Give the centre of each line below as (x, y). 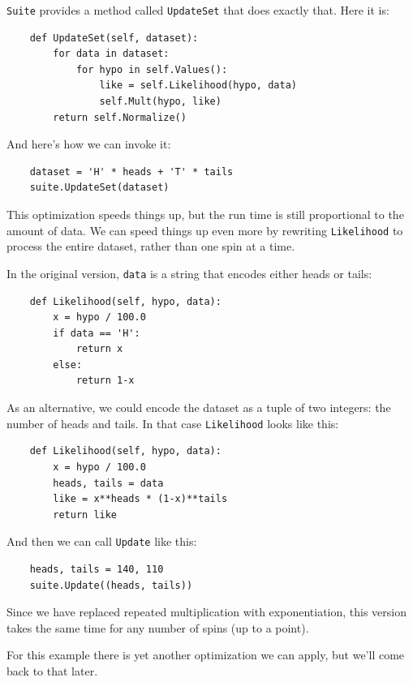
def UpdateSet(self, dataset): (114, 38)
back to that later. (52, 670)
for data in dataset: (111, 54)
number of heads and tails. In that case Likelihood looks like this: (173, 423)
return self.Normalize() (120, 117)
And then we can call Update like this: (102, 541)
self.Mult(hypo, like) (160, 102)
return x (99, 349)
